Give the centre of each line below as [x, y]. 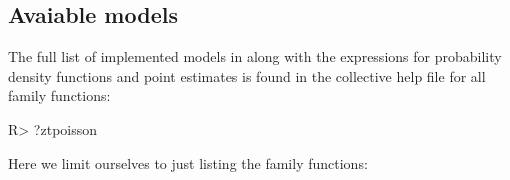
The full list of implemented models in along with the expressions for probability [255, 56]
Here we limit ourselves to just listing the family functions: [188, 162]
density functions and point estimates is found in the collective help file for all [247, 75]
